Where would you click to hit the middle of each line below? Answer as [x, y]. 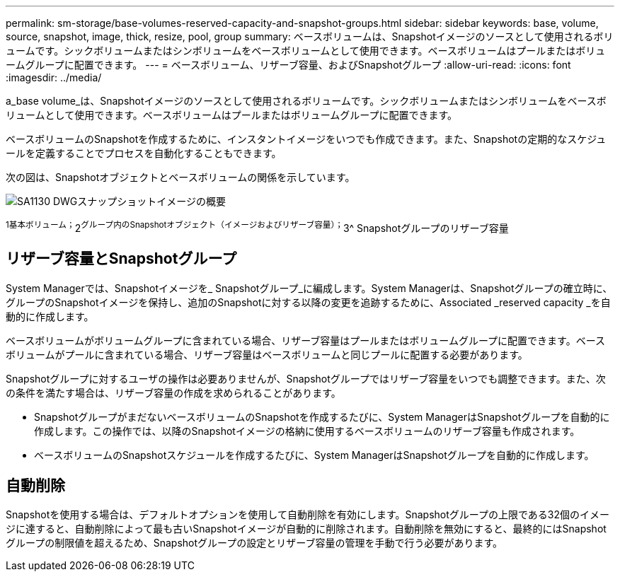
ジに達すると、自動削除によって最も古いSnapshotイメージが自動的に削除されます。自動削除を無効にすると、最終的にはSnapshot [306, 529]
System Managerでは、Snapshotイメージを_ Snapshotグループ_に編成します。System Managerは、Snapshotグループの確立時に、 [309, 288]
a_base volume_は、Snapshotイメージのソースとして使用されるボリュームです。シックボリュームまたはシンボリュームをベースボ [306, 101]
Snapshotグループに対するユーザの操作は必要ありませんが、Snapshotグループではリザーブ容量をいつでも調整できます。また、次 [306, 378]
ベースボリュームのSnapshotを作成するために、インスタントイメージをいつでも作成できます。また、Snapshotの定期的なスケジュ [306, 139]
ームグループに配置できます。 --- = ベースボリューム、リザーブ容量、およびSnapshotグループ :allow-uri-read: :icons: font [288, 65]
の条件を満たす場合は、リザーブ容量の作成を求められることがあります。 [173, 392]
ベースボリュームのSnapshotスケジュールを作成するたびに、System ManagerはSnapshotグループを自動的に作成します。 [314, 455]
